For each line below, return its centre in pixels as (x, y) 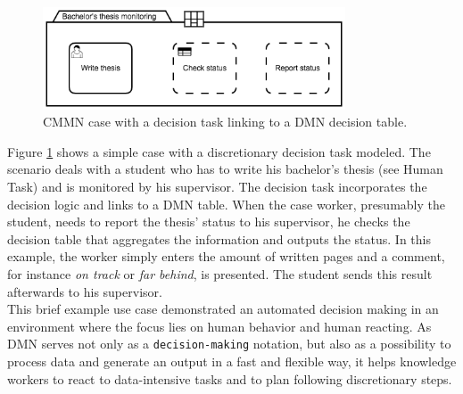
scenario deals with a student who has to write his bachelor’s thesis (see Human (225, 169)
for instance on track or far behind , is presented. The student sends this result (220, 274)
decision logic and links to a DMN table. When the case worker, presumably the (226, 204)
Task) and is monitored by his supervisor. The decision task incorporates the (217, 187)
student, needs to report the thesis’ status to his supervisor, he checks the (209, 222)
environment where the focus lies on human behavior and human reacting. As (219, 326)
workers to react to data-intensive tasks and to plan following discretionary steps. (230, 378)
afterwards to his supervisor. (85, 291)
